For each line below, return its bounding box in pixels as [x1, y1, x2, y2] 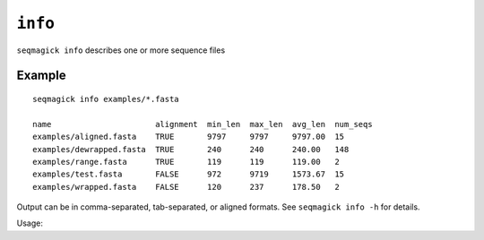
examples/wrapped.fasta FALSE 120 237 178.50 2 [32, 182, 340, 192]
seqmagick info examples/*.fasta [32, 94, 179, 104]
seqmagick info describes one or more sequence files [16, 45, 226, 56]
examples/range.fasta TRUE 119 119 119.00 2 [32, 157, 340, 167]
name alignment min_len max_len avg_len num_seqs [32, 119, 373, 129]
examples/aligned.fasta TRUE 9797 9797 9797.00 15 [32, 132, 345, 142]
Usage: [16, 218, 44, 228]
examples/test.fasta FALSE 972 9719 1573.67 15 [32, 169, 345, 179]
